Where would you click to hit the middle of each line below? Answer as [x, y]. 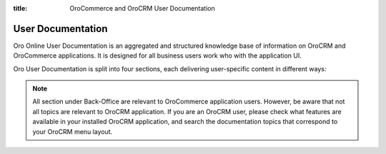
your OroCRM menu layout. [73, 131]
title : [20, 8]
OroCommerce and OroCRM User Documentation [142, 8]
